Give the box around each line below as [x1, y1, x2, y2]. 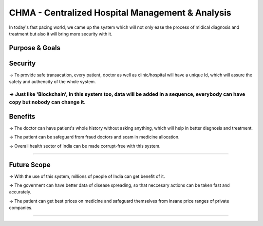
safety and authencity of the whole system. [9, 79, 96, 85]
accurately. [9, 189, 32, 195]
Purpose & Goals [9, 44, 61, 52]
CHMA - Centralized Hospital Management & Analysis [9, 7, 231, 18]
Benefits [9, 112, 36, 121]
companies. [9, 205, 33, 211]
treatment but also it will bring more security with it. [9, 31, 113, 36]
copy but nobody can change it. [9, 99, 86, 105]
